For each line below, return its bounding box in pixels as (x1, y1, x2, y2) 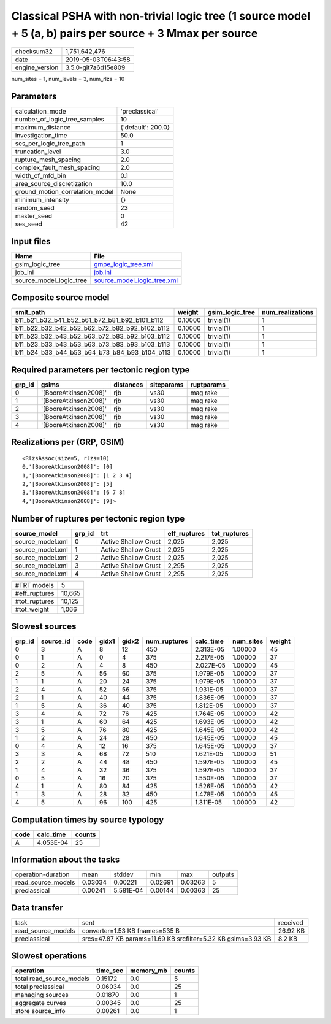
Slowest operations (11, 951, 87, 961)
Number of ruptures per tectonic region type (11, 513, 185, 524)
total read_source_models (15, 974, 90, 983)
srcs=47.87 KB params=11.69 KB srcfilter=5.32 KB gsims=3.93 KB (82, 934, 272, 943)
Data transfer (11, 903, 64, 913)
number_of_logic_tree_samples (15, 115, 104, 124)
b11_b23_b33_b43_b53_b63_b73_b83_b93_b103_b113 (15, 341, 170, 349)
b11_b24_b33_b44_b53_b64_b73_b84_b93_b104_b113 (15, 348, 171, 357)
